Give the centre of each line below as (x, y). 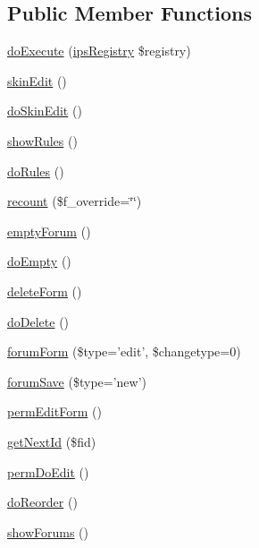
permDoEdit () (48, 471)
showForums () (48, 531)
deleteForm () (45, 291)
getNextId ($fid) (52, 441)
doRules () (36, 171)
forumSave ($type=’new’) (77, 381)
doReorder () (42, 502)
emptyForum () (49, 231)
